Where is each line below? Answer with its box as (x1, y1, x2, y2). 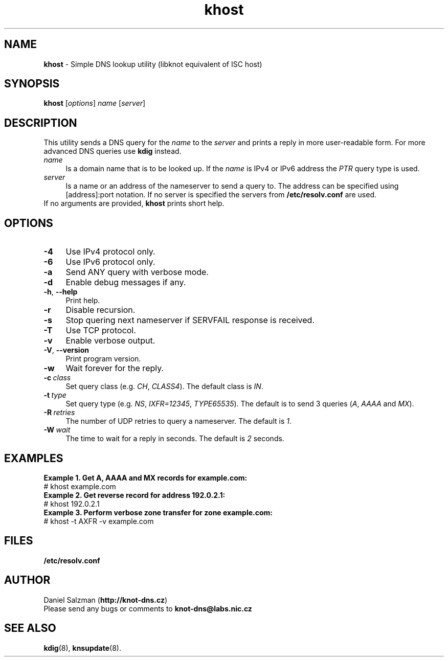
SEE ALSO (4, 622, 56, 635)
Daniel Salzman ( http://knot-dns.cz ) (43, 595, 168, 604)
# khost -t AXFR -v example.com (43, 516, 154, 526)
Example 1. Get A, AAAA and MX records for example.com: (43, 473, 248, 482)
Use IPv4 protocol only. (65, 246, 155, 257)
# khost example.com (43, 482, 116, 491)
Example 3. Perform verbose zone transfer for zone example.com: (43, 508, 273, 517)
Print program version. (65, 354, 141, 363)
